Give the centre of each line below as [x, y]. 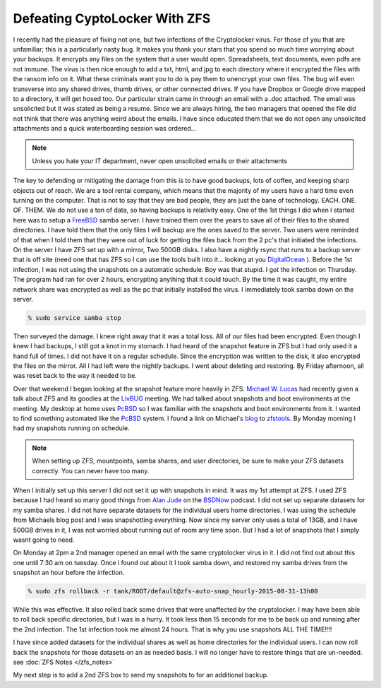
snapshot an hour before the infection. [69, 573]
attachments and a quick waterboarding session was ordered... [105, 129]
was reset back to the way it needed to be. [75, 376]
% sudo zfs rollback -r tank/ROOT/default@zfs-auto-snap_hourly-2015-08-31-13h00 [173, 591]
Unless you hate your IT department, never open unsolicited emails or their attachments [160, 161]
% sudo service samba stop [74, 318]
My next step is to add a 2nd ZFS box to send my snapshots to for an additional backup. [141, 675]
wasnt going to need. [44, 540]
